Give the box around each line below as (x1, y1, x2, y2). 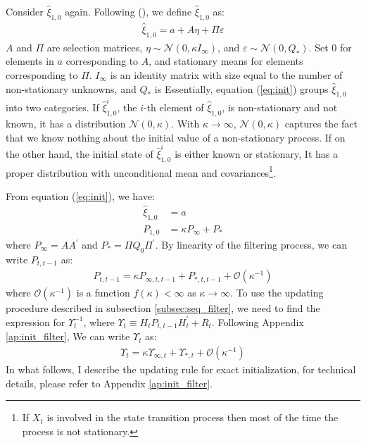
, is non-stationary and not (222, 100, 338, 115)
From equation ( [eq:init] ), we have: (6, 188, 155, 203)
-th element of (144, 100, 204, 115)
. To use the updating (230, 285, 324, 300)
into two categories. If (6, 100, 99, 115)
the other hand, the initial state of (6, 146, 153, 161)
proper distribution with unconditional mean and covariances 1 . (6, 163, 276, 180)
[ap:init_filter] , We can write (6, 329, 130, 344)
